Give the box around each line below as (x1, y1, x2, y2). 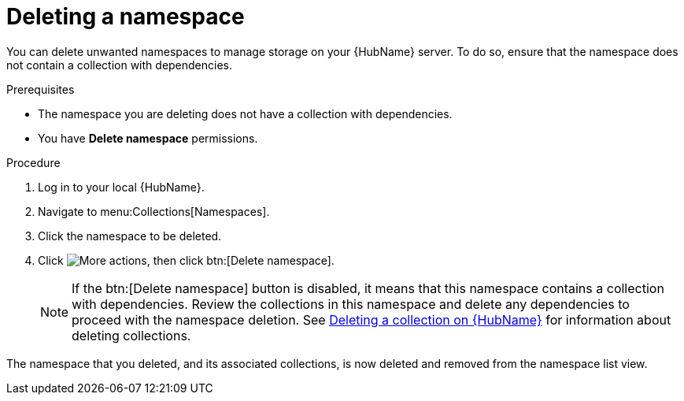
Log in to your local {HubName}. (38, 180, 205, 194)
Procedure (6, 155, 61, 169)
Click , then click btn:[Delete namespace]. (38, 253, 335, 267)
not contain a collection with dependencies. (6, 58, 233, 72)
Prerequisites (6, 82, 75, 96)
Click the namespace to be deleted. (38, 228, 222, 243)
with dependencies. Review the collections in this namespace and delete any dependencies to (72, 295, 630, 312)
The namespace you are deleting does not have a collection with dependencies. (38, 106, 453, 121)
